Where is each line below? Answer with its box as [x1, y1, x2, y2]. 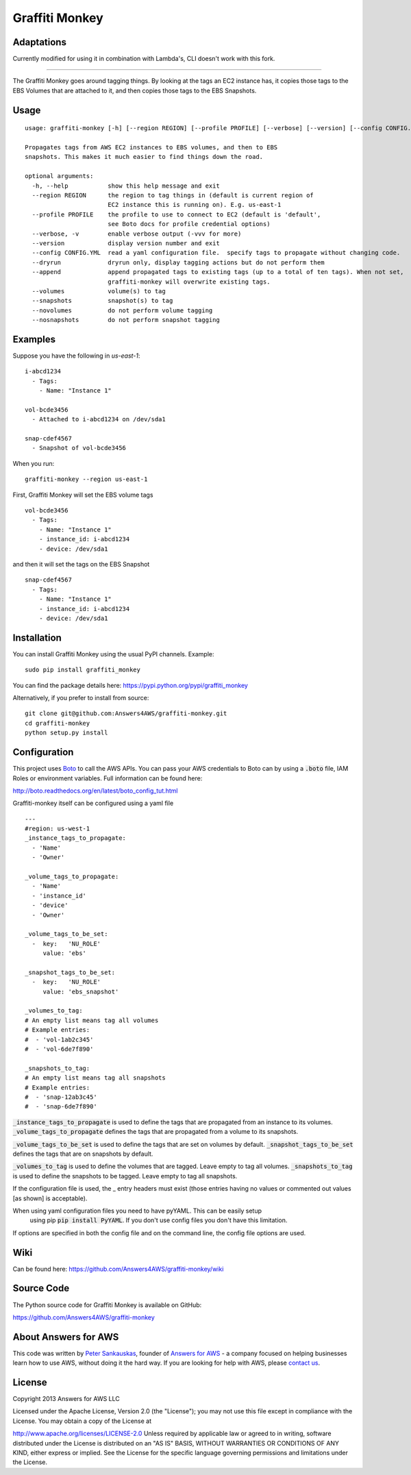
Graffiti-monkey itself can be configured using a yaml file [12, 799, 174, 808]
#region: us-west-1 [25, 825, 90, 832]
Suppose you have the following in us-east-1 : [12, 351, 140, 360]
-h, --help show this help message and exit [32, 182, 221, 190]
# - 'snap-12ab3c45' [25, 1093, 97, 1101]
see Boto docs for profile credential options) [107, 220, 271, 228]
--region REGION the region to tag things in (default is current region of [32, 191, 314, 199]
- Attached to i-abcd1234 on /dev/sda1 [32, 415, 166, 423]
